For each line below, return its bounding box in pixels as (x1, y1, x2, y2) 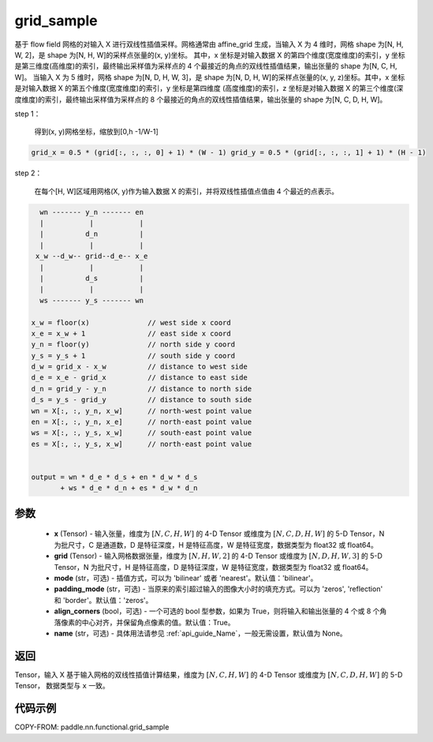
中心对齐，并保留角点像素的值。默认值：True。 (81, 617, 235, 627)
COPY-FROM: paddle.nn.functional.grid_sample (14, 722, 170, 732)
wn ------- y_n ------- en (39, 208, 144, 216)
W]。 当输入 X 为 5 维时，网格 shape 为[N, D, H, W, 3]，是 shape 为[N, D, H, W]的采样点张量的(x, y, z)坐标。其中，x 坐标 (14, 72, 405, 82)
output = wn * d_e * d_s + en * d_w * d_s (31, 473, 198, 482)
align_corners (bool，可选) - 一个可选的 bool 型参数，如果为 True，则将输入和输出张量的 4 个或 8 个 (54, 606, 380, 616)
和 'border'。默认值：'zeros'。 (54, 595, 153, 605)
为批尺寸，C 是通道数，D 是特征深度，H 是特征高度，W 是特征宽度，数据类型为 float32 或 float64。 (54, 540, 379, 549)
